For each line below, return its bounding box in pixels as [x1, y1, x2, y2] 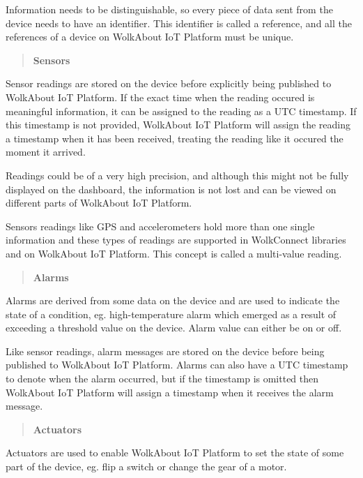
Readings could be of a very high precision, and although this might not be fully [6, 167, 349, 182]
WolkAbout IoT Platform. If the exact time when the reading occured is [6, 89, 315, 104]
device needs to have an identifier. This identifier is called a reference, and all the [6, 15, 352, 30]
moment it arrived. [6, 144, 86, 159]
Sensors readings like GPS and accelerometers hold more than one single [6, 218, 315, 233]
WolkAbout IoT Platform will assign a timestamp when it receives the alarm [6, 384, 334, 399]
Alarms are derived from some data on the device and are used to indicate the [6, 293, 340, 308]
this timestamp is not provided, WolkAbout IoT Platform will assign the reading [6, 117, 351, 132]
